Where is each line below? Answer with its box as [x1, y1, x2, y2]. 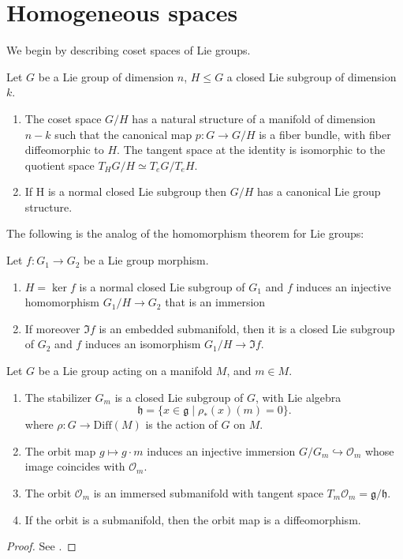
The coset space [24, 110, 102, 126]
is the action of [145, 416, 218, 433]
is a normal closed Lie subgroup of [79, 278, 245, 295]
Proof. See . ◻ [6, 538, 76, 554]
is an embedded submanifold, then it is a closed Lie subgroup [99, 320, 395, 336]
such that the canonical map [54, 126, 192, 142]
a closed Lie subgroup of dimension [226, 68, 397, 84]
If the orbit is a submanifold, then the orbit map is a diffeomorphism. [24, 511, 361, 527]
